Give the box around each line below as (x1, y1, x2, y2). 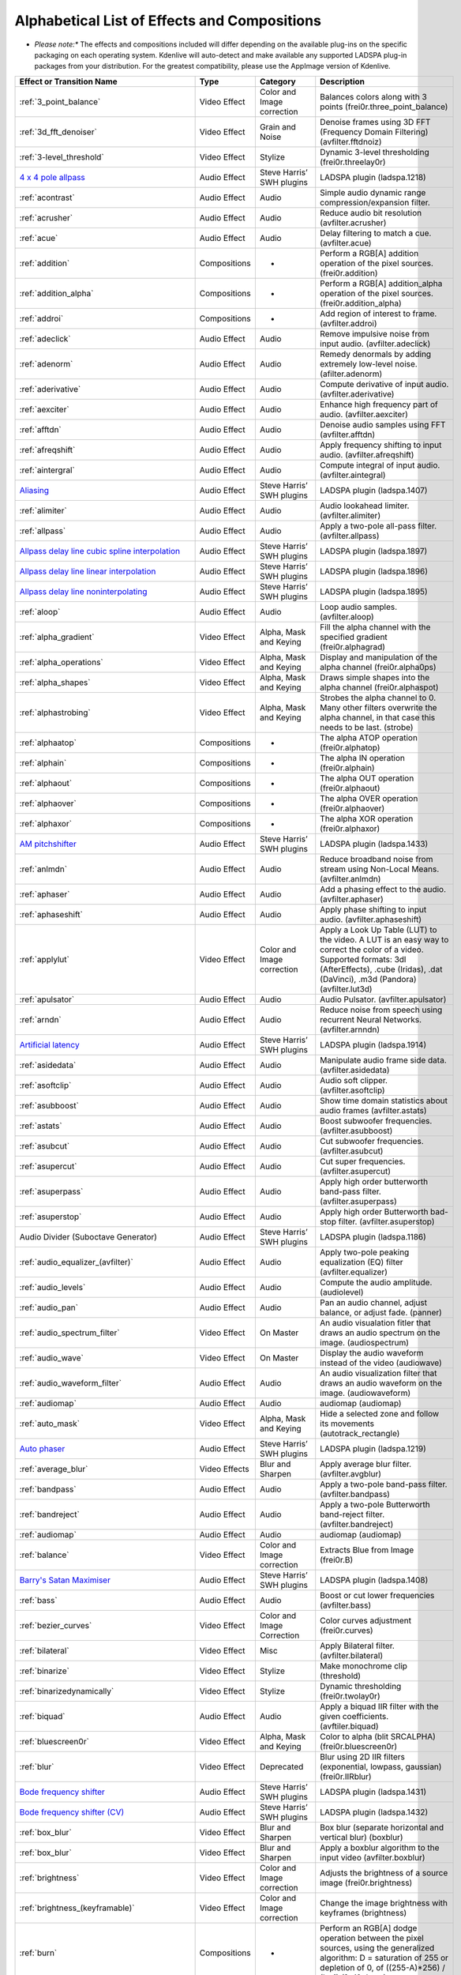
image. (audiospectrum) (320, 1337, 410, 1348)
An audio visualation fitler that (320, 1317, 431, 1328)
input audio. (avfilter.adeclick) (320, 338, 431, 349)
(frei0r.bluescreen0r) (320, 1740, 398, 1751)
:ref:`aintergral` (19, 465, 75, 476)
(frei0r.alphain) (320, 762, 375, 773)
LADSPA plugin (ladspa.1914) (320, 1039, 427, 1050)
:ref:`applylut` (19, 954, 70, 965)
